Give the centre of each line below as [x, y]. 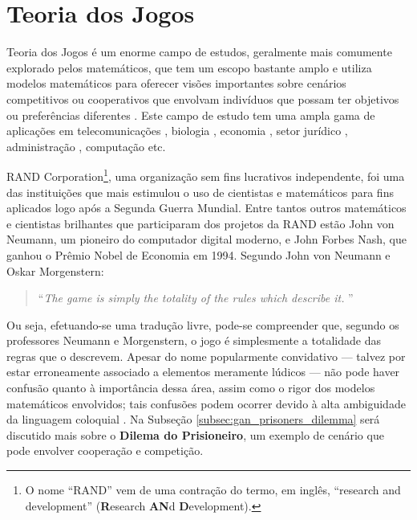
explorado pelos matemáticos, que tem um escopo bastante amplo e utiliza [189, 67]
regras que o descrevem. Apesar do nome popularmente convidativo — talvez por [206, 356]
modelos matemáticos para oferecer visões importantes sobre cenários [176, 83]
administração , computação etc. [86, 146]
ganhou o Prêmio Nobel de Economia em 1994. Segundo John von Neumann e [198, 254]
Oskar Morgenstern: [55, 270]
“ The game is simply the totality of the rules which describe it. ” [196, 298]
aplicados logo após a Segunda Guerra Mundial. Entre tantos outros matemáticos [206, 208]
